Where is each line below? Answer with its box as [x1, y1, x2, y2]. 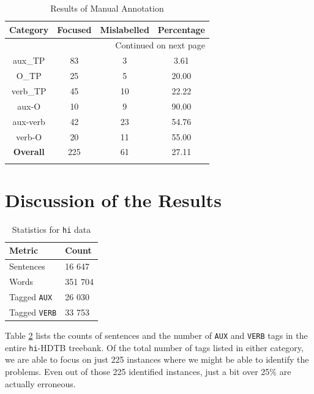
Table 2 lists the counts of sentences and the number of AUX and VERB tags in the [5, 329, 308, 342]
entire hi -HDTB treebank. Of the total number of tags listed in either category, [5, 341, 304, 354]
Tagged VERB [9, 305, 57, 318]
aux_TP [13, 54, 45, 67]
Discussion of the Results [5, 187, 222, 212]
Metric [9, 244, 39, 257]
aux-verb [12, 115, 45, 127]
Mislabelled [100, 23, 149, 36]
